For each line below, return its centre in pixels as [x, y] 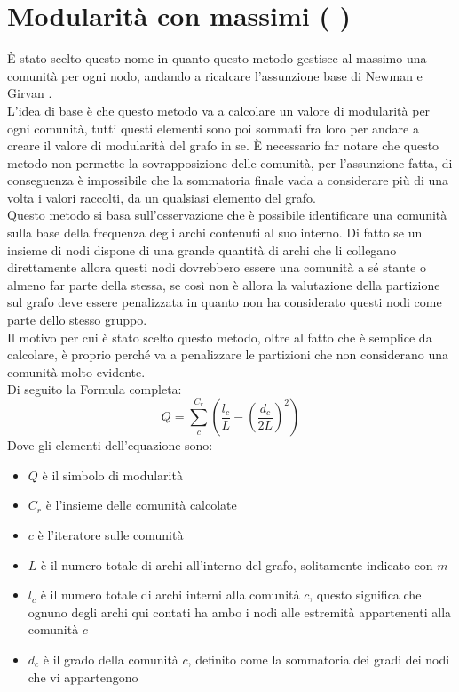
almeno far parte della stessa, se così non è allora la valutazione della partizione [224, 284]
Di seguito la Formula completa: [95, 389]
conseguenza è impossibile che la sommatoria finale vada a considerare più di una [228, 180]
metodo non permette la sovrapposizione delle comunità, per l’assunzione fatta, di [230, 162]
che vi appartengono [83, 676]
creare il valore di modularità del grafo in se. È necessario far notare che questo [223, 145]
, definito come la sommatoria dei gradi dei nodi [319, 659]
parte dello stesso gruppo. [77, 320]
